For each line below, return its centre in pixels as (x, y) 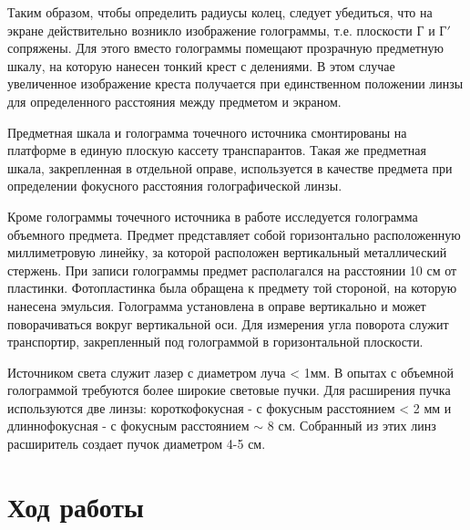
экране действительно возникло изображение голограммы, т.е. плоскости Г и (221, 30)
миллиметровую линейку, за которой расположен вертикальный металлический (227, 252)
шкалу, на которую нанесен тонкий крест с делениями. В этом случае (201, 65)
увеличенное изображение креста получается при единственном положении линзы (235, 83)
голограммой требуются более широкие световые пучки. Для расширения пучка (229, 390)
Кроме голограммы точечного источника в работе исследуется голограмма (213, 216)
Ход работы (76, 506)
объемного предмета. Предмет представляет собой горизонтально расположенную (234, 234)
